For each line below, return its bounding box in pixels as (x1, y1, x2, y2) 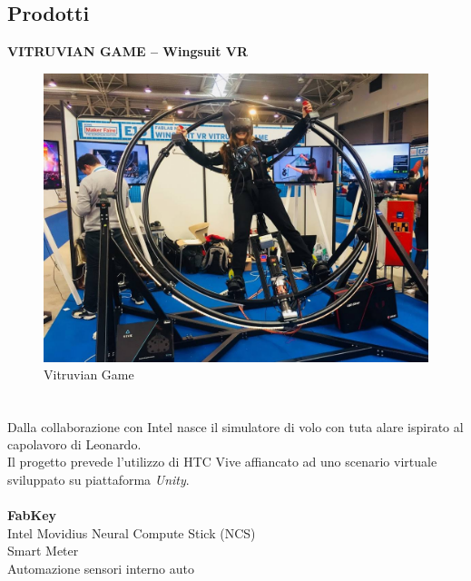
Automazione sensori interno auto (7, 558, 194, 577)
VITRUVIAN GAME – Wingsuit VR (7, 42, 249, 61)
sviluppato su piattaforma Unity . (7, 470, 190, 489)
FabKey (7, 506, 57, 525)
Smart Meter (7, 541, 79, 560)
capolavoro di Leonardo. (7, 434, 142, 453)
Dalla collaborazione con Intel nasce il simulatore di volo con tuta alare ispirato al (7, 417, 464, 436)
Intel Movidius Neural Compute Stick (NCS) (7, 523, 256, 542)
